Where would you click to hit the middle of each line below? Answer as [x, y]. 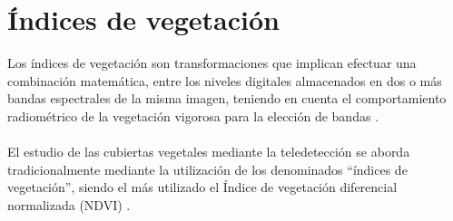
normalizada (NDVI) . [69, 204]
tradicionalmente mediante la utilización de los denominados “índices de [207, 169]
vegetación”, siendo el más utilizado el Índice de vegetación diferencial [202, 187]
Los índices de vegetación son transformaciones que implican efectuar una [212, 63]
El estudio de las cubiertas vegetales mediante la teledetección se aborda [209, 152]
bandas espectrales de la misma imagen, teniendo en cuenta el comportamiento [227, 98]
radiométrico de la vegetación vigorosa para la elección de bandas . [193, 115]
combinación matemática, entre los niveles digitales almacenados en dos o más [225, 80]
